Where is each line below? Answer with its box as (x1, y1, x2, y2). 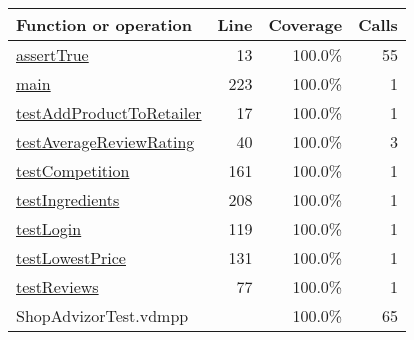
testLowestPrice (16, 246, 126, 269)
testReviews (16, 275, 99, 298)
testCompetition (16, 159, 130, 182)
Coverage (268, 13, 343, 36)
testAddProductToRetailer (16, 101, 202, 124)
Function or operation (16, 13, 192, 36)
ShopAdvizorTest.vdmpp (16, 304, 189, 327)
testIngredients (16, 188, 120, 211)
